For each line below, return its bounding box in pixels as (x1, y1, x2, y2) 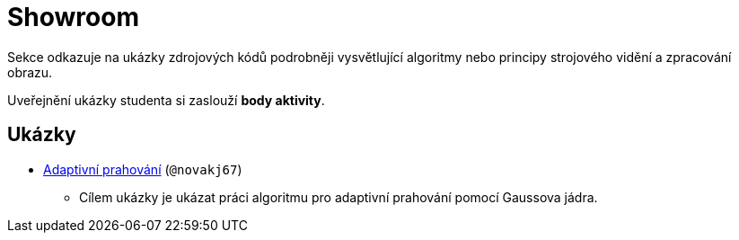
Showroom (7, 2, 139, 32)
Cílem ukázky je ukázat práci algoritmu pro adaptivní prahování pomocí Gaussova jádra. (79, 189, 598, 205)
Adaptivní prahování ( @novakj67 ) (43, 161, 242, 177)
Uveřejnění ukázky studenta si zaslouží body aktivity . (7, 92, 325, 108)
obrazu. (7, 64, 53, 80)
